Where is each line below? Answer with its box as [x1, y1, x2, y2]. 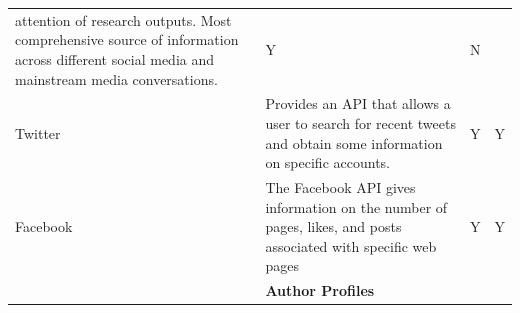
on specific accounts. [265, 152, 390, 173]
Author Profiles [265, 280, 375, 301]
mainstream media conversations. [15, 68, 218, 89]
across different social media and [15, 48, 215, 69]
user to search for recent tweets [265, 112, 456, 133]
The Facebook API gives [265, 177, 416, 197]
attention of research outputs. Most [15, 9, 232, 30]
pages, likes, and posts [265, 216, 402, 237]
